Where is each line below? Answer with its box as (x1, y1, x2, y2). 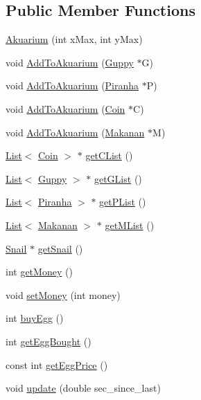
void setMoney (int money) (6, 287, 121, 302)
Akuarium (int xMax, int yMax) (6, 32, 143, 46)
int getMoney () (6, 264, 73, 279)
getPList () (99, 194, 146, 209)
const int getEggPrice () (6, 357, 108, 372)
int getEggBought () (6, 334, 91, 348)
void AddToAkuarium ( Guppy (6, 55, 134, 69)
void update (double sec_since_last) (6, 381, 161, 395)
